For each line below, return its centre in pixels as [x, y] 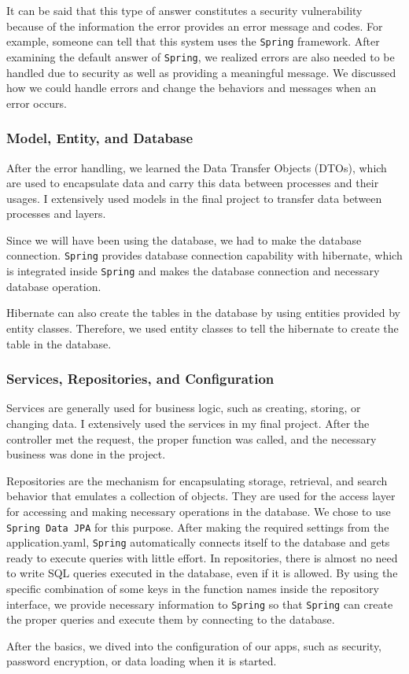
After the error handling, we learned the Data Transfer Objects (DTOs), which [197, 167]
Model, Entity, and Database [100, 138]
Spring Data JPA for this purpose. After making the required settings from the [198, 527]
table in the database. [59, 343]
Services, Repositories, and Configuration [140, 379]
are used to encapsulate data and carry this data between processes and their [193, 183]
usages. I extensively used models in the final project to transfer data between [194, 198]
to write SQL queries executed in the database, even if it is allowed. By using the [202, 573]
